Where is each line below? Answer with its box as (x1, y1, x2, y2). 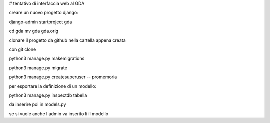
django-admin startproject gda (9, 19, 72, 25)
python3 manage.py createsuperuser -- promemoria (9, 74, 117, 80)
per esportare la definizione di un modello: (9, 83, 97, 89)
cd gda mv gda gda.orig (9, 28, 59, 34)
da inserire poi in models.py (9, 101, 66, 107)
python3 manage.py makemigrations (9, 55, 85, 62)
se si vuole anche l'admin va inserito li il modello (9, 110, 109, 117)
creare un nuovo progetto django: (9, 10, 78, 16)
